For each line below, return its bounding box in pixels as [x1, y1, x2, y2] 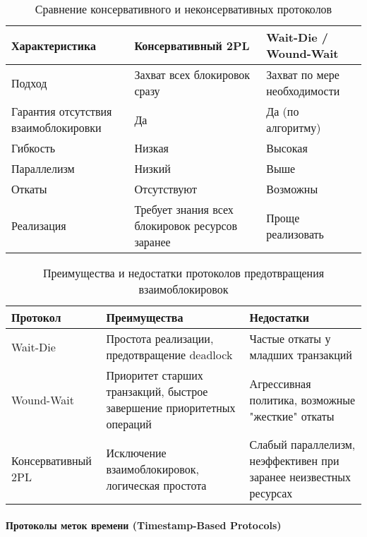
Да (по [266, 103, 299, 119]
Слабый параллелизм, [249, 436, 356, 452]
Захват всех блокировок [134, 66, 251, 83]
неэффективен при [249, 452, 339, 469]
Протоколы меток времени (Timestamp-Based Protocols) [6, 517, 282, 532]
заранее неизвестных [249, 469, 351, 485]
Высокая [266, 140, 308, 156]
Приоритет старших [106, 367, 203, 383]
